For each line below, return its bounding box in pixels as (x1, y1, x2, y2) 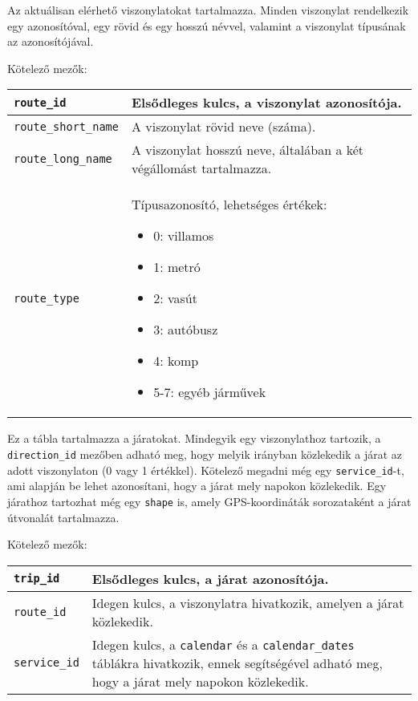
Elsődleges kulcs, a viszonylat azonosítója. (131, 93, 402, 112)
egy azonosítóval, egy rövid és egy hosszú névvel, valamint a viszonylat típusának (7, 17, 406, 34)
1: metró (153, 257, 201, 277)
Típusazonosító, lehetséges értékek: (131, 195, 327, 214)
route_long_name (14, 152, 112, 166)
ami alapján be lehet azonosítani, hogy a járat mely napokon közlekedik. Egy (7, 477, 387, 494)
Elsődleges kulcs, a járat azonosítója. (91, 569, 329, 588)
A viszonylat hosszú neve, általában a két (131, 140, 364, 160)
